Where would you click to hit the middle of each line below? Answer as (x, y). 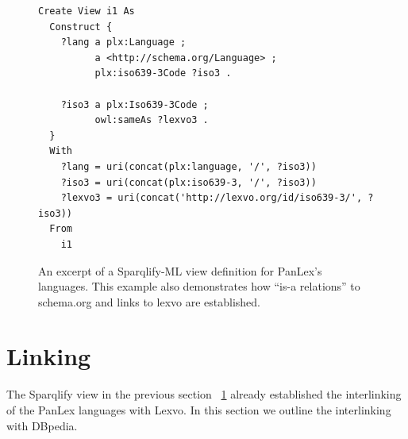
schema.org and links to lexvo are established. (149, 301)
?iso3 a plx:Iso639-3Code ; (135, 104)
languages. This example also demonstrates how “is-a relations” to (199, 286)
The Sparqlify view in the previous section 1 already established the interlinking (204, 394)
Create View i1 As (87, 11)
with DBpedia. (42, 425)
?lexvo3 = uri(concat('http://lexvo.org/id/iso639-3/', (212, 198)
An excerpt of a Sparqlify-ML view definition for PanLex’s (180, 270)
